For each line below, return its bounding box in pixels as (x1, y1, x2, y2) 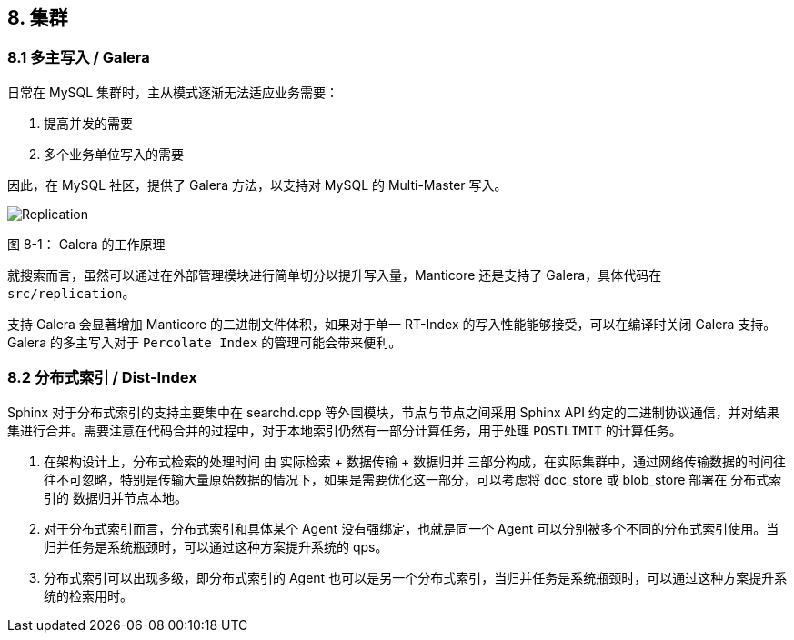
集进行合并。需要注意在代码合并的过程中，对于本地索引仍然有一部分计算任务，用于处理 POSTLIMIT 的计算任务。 (7, 422, 682, 438)
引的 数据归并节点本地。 (44, 489, 187, 505)
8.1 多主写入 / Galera (7, 48, 150, 67)
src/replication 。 (7, 285, 136, 301)
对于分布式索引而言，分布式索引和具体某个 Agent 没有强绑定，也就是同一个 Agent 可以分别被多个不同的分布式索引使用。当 (44, 520, 779, 536)
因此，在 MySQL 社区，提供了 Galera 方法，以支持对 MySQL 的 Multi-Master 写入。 (7, 176, 508, 193)
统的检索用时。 (44, 587, 133, 604)
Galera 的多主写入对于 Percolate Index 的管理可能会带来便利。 (7, 334, 402, 350)
